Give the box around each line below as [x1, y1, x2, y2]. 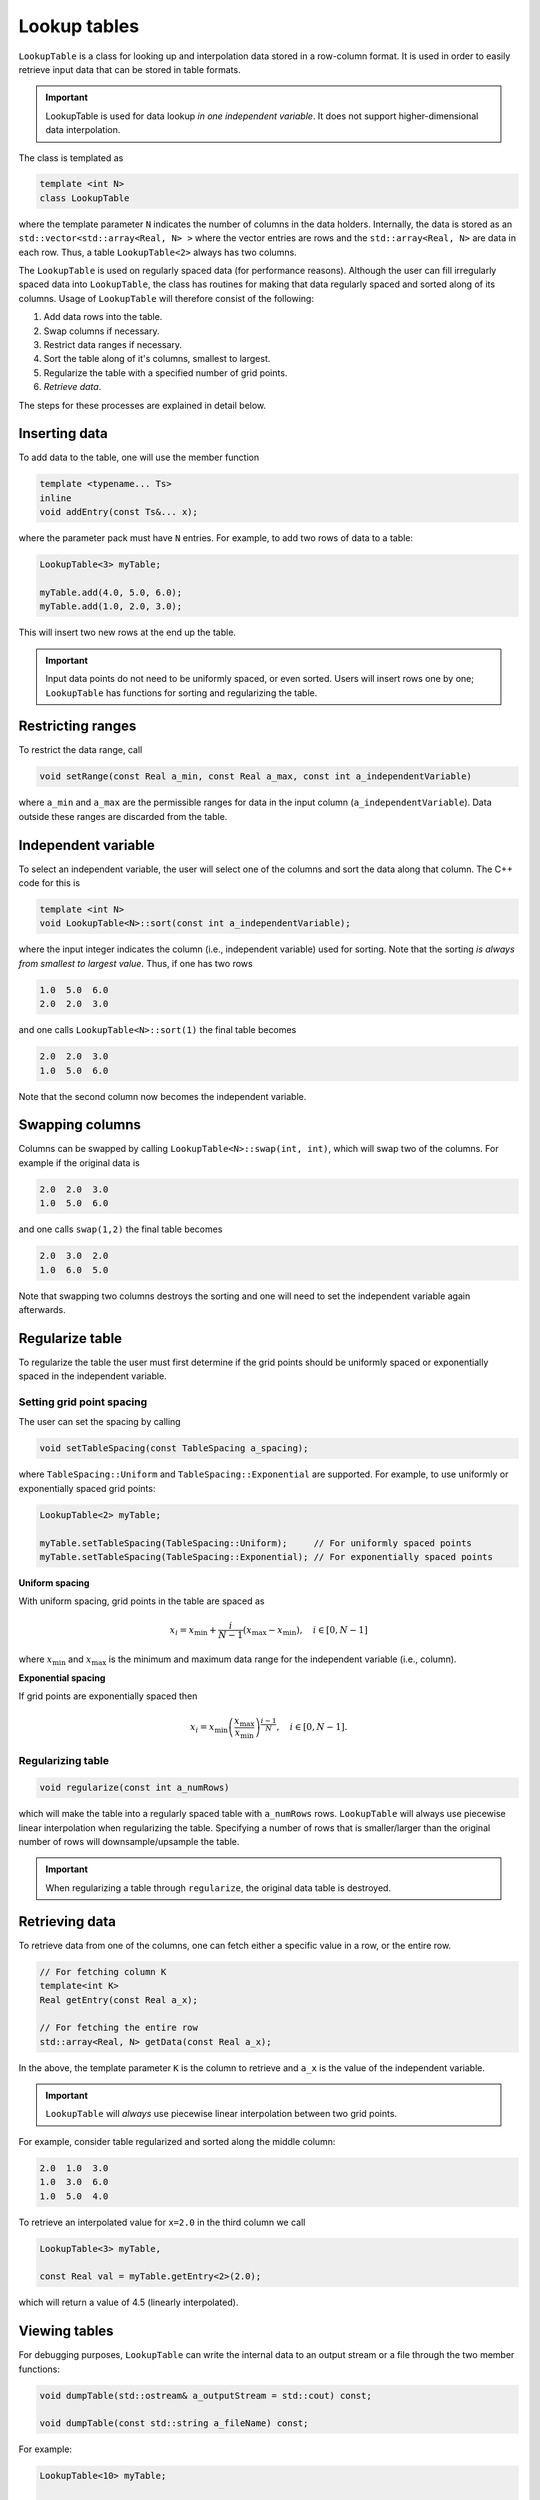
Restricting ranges [18, 718, 137, 735]
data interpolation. [45, 124, 121, 136]
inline [39, 492, 72, 504]
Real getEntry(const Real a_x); [39, 1994, 199, 2005]
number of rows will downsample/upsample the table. [18, 1836, 240, 1848]
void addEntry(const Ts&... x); [39, 506, 199, 518]
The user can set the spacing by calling [18, 1416, 181, 1428]
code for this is [18, 877, 80, 889]
